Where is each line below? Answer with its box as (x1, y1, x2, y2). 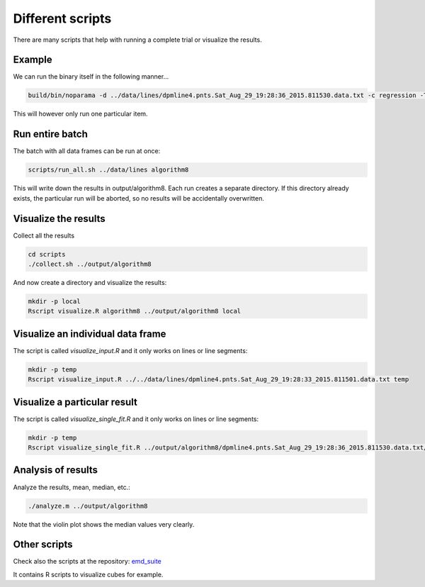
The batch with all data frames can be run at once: (13, 147, 161, 155)
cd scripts (28, 250, 66, 258)
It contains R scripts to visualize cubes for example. (13, 570, 164, 578)
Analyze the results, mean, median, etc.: (13, 483, 130, 491)
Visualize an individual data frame (13, 328, 166, 340)
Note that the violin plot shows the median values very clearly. (13, 520, 195, 528)
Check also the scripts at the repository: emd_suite (13, 557, 162, 566)
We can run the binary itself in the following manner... (13, 72, 169, 81)
